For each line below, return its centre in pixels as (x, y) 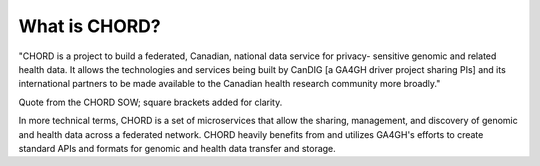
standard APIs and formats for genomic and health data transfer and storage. (177, 148)
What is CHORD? (90, 26)
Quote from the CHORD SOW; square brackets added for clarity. (150, 102)
